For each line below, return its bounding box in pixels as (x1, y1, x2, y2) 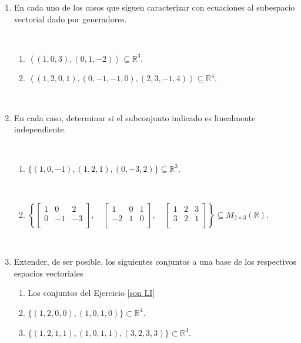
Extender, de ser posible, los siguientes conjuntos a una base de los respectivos (14, 255, 296, 268)
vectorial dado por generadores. (14, 12, 127, 25)
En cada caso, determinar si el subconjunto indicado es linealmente (14, 111, 256, 124)
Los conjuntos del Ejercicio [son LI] (28, 287, 155, 299)
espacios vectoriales (14, 267, 83, 279)
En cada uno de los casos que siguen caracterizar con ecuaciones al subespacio (14, 1, 295, 13)
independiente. (14, 123, 66, 135)
